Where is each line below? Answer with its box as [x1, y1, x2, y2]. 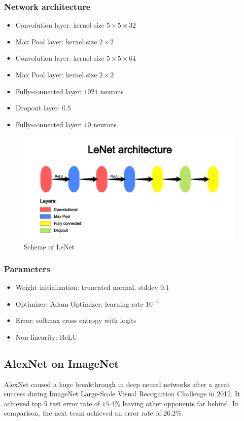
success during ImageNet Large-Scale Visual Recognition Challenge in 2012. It [4, 388, 241, 399]
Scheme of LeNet [24, 242, 75, 252]
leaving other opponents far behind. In [122, 398, 239, 408]
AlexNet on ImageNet [4, 355, 119, 371]
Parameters [4, 262, 50, 275]
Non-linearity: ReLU [15, 331, 77, 342]
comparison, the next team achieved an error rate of [4, 408, 161, 418]
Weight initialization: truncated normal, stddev [15, 282, 158, 292]
